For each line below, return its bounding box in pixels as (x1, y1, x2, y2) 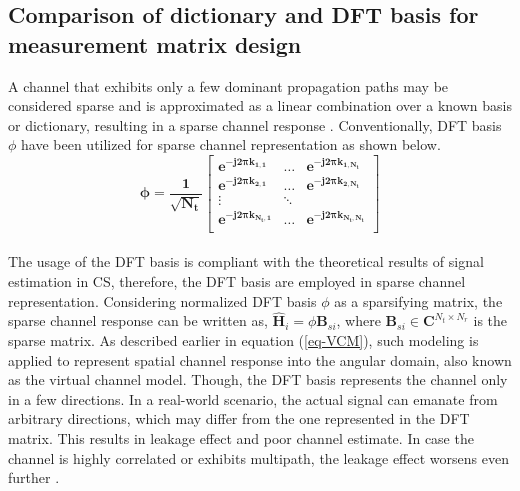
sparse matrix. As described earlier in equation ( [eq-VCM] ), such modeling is (8, 330, 479, 351)
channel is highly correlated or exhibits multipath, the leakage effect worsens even (8, 447, 509, 468)
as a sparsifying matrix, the (334, 290, 503, 311)
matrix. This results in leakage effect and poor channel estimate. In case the (8, 428, 474, 448)
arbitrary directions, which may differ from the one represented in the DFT (8, 408, 470, 429)
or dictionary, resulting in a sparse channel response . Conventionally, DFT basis (8, 114, 502, 135)
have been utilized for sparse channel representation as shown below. (21, 134, 441, 155)
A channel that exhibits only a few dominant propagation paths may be (8, 75, 449, 96)
